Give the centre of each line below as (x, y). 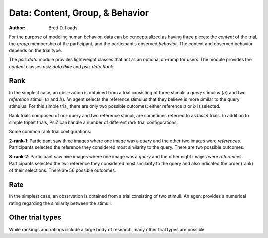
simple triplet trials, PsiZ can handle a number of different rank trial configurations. (94, 122)
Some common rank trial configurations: (50, 132)
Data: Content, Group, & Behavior (79, 13)
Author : (17, 28)
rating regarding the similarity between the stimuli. (61, 203)
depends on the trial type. (35, 50)
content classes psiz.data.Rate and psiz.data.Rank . (62, 66)
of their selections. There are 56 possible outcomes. (63, 170)
